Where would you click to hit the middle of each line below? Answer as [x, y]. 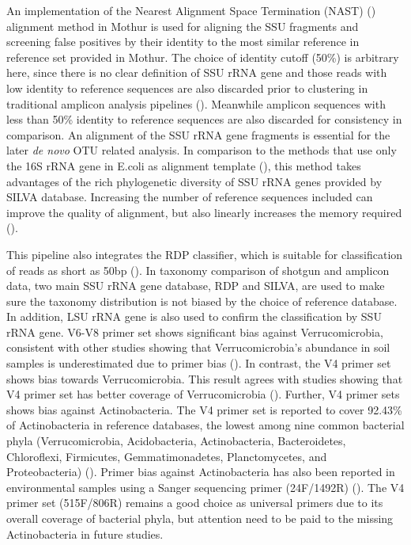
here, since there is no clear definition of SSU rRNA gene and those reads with [197, 72]
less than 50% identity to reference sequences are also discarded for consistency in [204, 119]
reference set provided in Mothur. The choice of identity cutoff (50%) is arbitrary [203, 57]
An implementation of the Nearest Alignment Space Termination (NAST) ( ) [191, 10]
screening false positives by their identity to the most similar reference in [183, 42]
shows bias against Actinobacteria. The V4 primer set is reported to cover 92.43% [204, 409]
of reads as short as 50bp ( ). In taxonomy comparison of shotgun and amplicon [198, 270]
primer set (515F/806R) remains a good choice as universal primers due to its [195, 503]
